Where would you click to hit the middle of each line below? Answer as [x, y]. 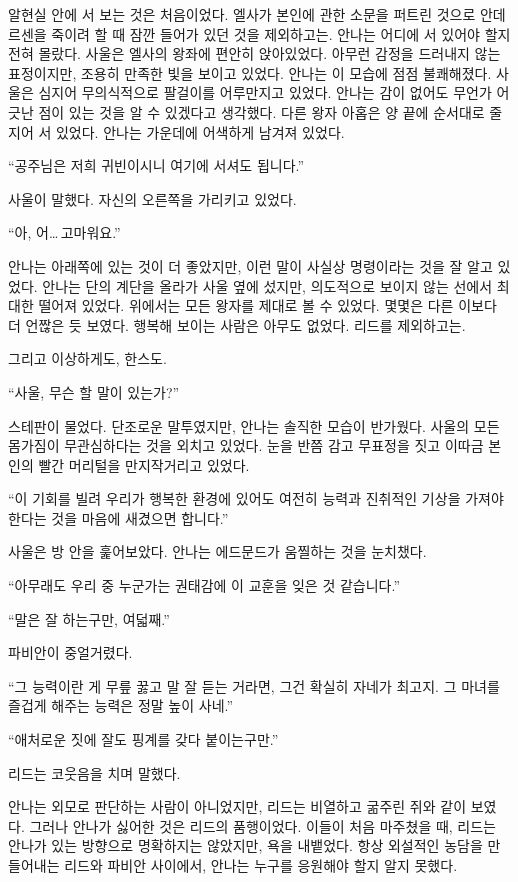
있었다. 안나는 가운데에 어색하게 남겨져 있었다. [200, 131]
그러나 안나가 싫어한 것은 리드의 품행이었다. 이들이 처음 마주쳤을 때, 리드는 [262, 825]
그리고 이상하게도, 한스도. [87, 358]
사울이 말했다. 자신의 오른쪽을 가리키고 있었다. [152, 198]
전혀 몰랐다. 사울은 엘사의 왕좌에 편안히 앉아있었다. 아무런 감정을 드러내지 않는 [254, 53]
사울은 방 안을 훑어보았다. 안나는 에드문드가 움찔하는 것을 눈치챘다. [217, 551]
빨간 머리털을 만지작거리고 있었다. [144, 464]
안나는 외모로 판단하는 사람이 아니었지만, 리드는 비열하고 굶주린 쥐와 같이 [237, 806]
